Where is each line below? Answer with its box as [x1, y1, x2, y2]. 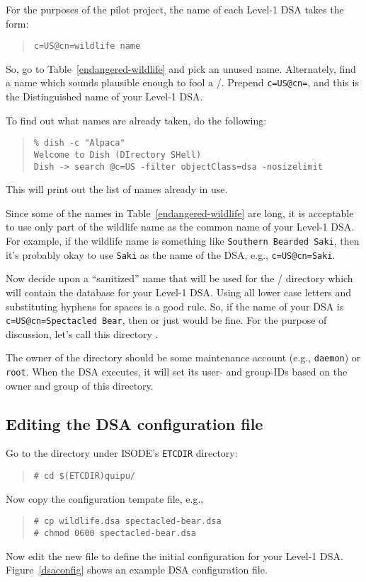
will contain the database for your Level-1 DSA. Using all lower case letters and [6, 284, 352, 299]
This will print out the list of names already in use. [6, 182, 228, 197]
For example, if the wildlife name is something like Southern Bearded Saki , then [6, 233, 360, 248]
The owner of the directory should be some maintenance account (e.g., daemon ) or [6, 350, 361, 365]
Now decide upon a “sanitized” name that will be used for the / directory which [6, 271, 353, 286]
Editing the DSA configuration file [6, 412, 263, 434]
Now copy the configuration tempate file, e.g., [6, 491, 204, 506]
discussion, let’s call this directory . [6, 326, 159, 341]
